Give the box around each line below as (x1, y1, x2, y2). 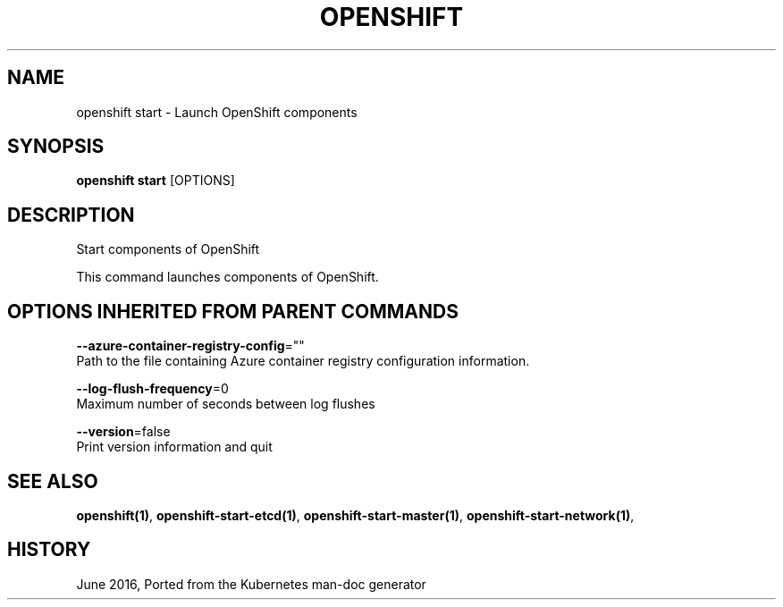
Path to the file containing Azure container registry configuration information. (76, 353, 530, 369)
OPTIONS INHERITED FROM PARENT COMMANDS (7, 299, 459, 323)
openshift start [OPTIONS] (76, 173, 235, 189)
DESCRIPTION (7, 203, 135, 226)
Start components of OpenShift (76, 241, 260, 257)
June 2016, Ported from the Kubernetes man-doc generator (76, 576, 426, 592)
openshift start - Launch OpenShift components (76, 104, 358, 120)
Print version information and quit (76, 439, 273, 455)
